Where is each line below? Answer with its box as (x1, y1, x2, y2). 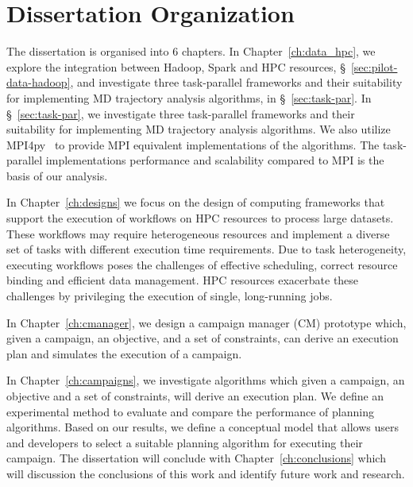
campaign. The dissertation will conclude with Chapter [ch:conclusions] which (6, 450, 386, 466)
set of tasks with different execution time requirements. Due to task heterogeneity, (6, 241, 407, 257)
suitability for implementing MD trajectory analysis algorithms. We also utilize (6, 121, 391, 137)
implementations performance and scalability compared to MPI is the (45, 152, 384, 168)
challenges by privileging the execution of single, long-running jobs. (6, 288, 333, 304)
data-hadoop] (6, 74, 71, 91)
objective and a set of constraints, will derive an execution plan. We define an (6, 388, 384, 404)
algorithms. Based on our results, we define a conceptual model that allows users (6, 419, 399, 435)
